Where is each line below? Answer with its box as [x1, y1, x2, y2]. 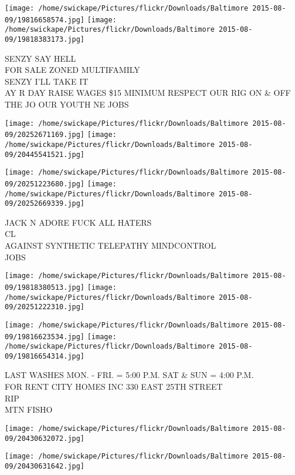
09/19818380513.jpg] [5, 283, 85, 292]
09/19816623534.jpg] [5, 332, 85, 341]
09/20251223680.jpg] [5, 179, 85, 188]
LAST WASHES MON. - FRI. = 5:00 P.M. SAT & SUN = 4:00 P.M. [5, 369, 254, 381]
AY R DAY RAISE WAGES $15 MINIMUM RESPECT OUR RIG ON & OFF [5, 86, 291, 99]
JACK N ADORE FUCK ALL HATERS [5, 216, 152, 228]
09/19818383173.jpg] [5, 35, 85, 44]
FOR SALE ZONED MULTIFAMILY [5, 63, 140, 76]
